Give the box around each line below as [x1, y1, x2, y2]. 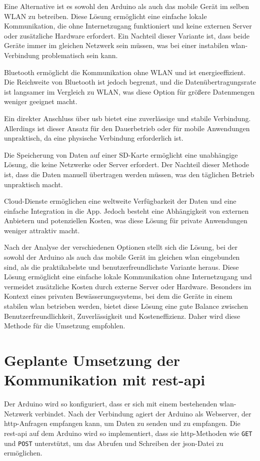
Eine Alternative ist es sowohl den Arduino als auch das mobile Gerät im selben [4, 1, 249, 11]
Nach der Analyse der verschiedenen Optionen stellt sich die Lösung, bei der [4, 242, 237, 252]
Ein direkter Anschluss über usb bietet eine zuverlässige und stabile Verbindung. [4, 113, 251, 123]
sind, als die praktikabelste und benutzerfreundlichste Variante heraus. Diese [4, 261, 239, 272]
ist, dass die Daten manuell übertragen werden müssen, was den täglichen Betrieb [4, 169, 254, 179]
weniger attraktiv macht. [4, 225, 80, 235]
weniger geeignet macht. [4, 96, 77, 107]
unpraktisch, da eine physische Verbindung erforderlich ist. [4, 133, 183, 143]
